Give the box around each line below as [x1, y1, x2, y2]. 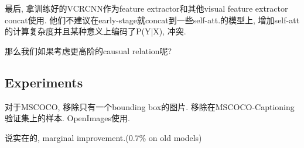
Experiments [5, 73, 83, 91]
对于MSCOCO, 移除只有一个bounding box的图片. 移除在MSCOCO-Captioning [5, 100, 295, 112]
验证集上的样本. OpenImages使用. [5, 112, 130, 124]
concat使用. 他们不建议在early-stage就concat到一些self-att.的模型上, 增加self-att [5, 13, 300, 26]
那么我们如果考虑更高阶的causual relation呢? [5, 44, 172, 57]
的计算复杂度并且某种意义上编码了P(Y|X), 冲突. [5, 25, 186, 37]
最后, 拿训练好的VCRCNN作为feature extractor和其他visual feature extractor [5, 2, 288, 14]
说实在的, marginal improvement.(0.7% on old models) [5, 131, 202, 143]
